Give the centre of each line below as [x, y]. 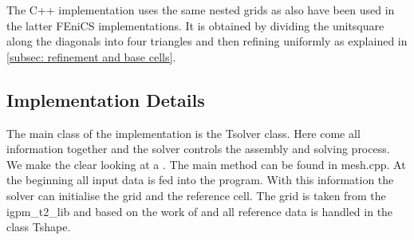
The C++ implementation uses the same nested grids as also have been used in [201, 10]
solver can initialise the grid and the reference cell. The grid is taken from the [196, 195]
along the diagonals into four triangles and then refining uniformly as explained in [207, 41]
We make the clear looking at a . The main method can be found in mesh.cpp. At [206, 164]
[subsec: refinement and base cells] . [91, 56]
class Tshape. [39, 227]
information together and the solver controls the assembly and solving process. [198, 149]
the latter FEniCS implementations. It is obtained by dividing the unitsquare [195, 25]
